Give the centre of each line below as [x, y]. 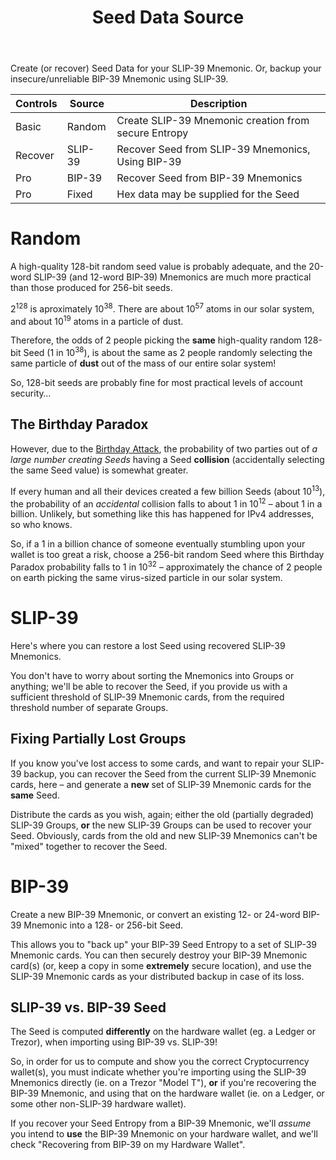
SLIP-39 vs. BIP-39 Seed [88, 1007]
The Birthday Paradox [79, 424]
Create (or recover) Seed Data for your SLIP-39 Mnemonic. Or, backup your [166, 68]
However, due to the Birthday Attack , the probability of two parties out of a [164, 448]
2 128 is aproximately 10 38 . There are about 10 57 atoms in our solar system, [162, 308]
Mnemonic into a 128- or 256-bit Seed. [103, 925]
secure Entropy [152, 133]
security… [31, 393]
